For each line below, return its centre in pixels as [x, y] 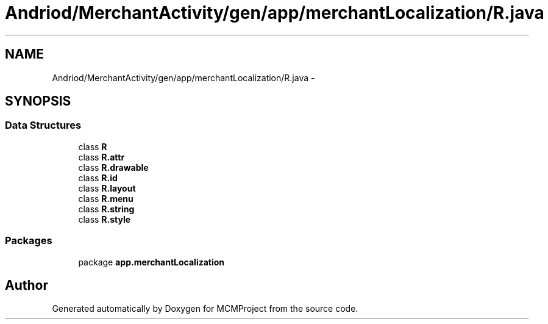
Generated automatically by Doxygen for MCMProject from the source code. [205, 309]
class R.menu [106, 198]
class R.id [98, 178]
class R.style [105, 219]
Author [27, 285]
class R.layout [107, 188]
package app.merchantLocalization [151, 262]
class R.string [106, 209]
